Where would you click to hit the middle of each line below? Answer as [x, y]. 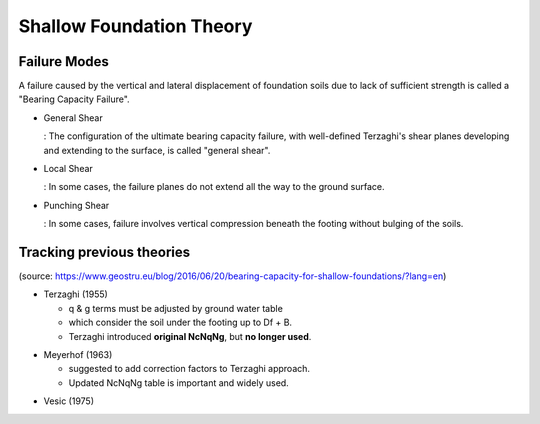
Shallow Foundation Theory [135, 26]
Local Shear [68, 169]
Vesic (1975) [69, 401]
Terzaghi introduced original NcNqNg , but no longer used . [190, 336]
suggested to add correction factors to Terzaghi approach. [189, 369]
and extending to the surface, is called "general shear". [157, 150]
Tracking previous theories [104, 252]
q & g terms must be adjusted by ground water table [176, 308]
